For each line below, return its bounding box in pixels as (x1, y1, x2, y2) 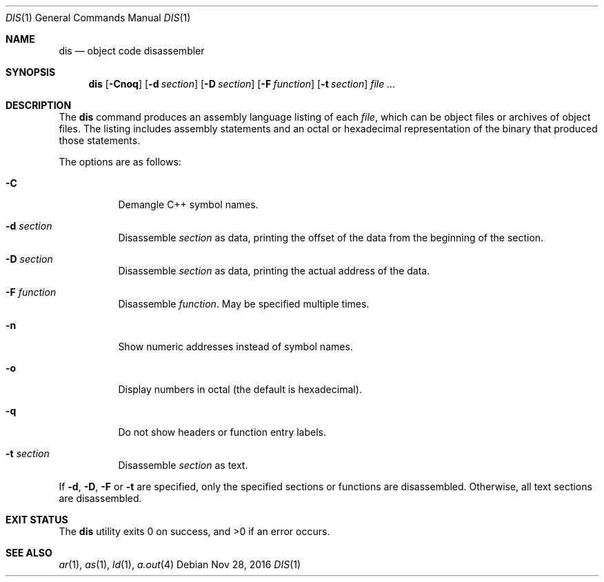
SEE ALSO (6, 547, 52, 559)
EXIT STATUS (6, 514, 68, 525)
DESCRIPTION (6, 99, 72, 111)
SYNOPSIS (6, 66, 56, 78)
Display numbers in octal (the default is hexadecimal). (118, 383, 362, 395)
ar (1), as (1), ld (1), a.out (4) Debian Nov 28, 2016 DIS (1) (59, 559, 301, 570)
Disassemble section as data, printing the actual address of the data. (118, 265, 430, 277)
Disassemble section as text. (118, 459, 248, 471)
